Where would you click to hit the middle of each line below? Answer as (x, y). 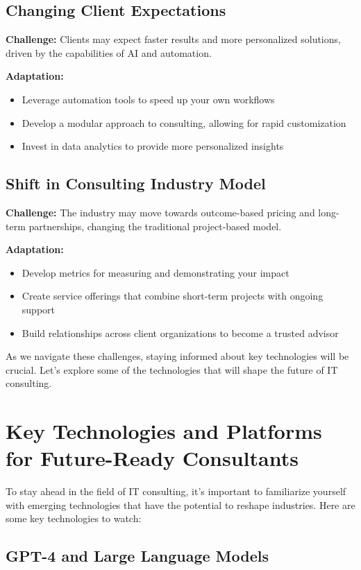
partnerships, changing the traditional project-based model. (155, 226)
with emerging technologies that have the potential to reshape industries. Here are (180, 504)
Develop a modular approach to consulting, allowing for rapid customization (184, 122)
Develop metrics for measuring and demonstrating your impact (156, 272)
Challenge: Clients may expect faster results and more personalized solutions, (173, 39)
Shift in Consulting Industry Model (136, 183)
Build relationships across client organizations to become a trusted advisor (180, 332)
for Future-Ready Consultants (152, 458)
